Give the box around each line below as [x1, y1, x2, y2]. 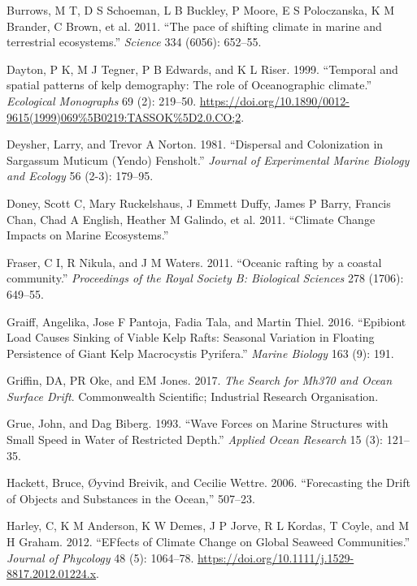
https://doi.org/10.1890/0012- [199, 92, 350, 109]
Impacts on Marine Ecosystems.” [7, 226, 169, 243]
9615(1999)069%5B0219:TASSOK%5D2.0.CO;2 [7, 108, 241, 125]
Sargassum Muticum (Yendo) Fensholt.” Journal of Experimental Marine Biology [7, 151, 410, 168]
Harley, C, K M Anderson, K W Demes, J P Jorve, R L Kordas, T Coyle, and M [7, 517, 410, 534]
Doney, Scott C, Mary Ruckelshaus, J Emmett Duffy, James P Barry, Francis [7, 194, 391, 211]
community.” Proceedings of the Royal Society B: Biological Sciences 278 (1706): [7, 269, 404, 287]
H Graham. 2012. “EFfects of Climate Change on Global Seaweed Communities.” [7, 533, 410, 550]
